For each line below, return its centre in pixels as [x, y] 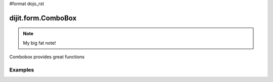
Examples [22, 69]
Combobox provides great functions [47, 57]
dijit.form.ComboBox [43, 18]
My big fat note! [39, 43]
